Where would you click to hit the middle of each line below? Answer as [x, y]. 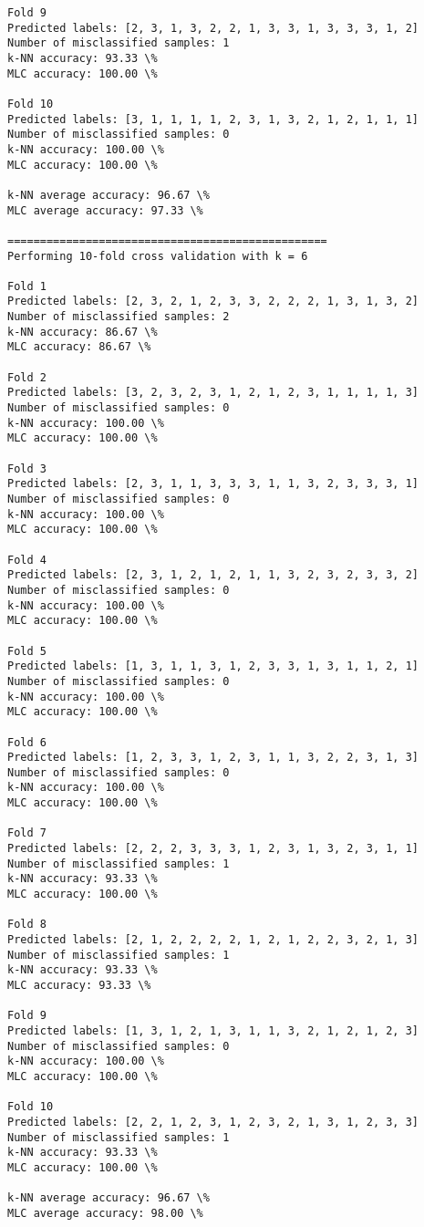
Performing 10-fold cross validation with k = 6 [158, 256]
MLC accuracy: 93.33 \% [79, 985]
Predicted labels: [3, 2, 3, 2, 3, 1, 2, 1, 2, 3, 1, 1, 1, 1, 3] [213, 393]
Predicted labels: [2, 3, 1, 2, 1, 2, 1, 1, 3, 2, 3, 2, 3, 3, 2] [213, 575]
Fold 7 [27, 833]
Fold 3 [27, 468]
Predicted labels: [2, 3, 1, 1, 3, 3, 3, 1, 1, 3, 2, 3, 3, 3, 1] [213, 484]
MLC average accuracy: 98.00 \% [105, 1213]
